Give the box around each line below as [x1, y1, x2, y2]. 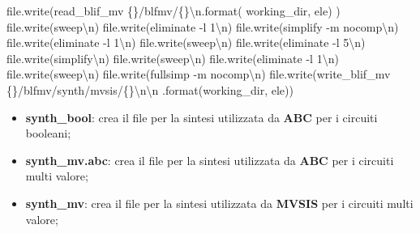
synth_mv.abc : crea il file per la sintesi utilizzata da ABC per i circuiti [25, 151, 394, 168]
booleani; [25, 125, 71, 142]
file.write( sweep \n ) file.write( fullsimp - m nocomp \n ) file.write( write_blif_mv [6, 66, 391, 83]
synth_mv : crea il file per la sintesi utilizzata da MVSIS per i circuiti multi [25, 194, 414, 211]
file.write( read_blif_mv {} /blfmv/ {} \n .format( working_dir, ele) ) [6, 2, 341, 19]
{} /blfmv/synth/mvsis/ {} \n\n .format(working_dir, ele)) [6, 81, 294, 98]
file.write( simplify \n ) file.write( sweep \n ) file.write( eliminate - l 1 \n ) [6, 49, 339, 66]
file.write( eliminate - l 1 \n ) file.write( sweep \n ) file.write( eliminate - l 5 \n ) [6, 34, 366, 51]
